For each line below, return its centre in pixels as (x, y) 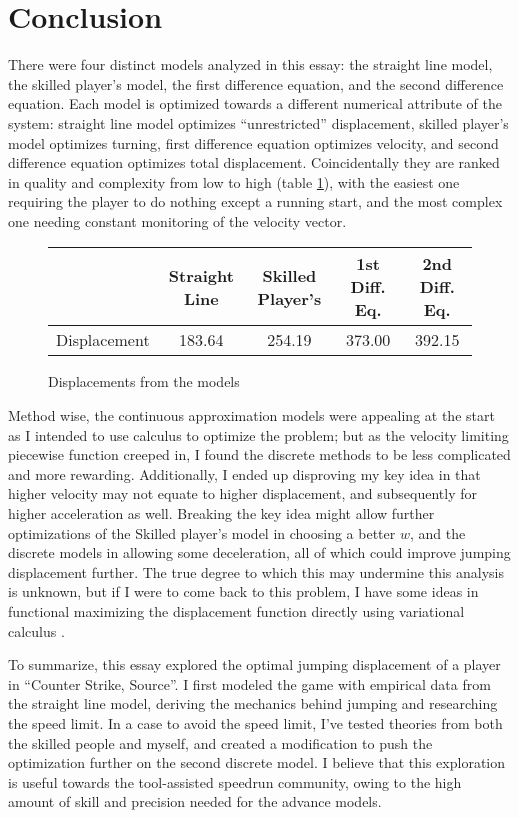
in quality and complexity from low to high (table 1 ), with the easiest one (234, 181)
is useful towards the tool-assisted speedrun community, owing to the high (235, 781)
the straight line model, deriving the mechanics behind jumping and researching (253, 703)
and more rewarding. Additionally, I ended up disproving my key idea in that (244, 473)
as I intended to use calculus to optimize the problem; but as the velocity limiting (258, 434)
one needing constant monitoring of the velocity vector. (177, 220)
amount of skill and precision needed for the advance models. (195, 801)
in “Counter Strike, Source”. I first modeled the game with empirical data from (249, 683)
